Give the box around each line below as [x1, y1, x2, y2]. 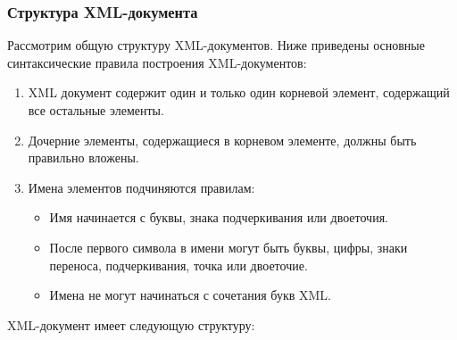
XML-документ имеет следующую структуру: [7, 315, 255, 334]
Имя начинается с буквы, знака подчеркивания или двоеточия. [49, 208, 388, 227]
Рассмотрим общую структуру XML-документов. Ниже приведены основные [7, 36, 425, 54]
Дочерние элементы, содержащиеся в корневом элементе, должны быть [28, 130, 417, 149]
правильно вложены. [28, 148, 139, 167]
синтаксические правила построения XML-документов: [7, 53, 307, 71]
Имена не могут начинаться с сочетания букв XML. [49, 286, 331, 304]
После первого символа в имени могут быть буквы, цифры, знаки [49, 237, 408, 256]
